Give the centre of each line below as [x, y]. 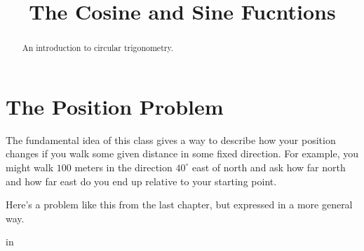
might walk [30, 167]
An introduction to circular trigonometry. [98, 48]
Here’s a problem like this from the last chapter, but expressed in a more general [179, 205]
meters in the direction [123, 167]
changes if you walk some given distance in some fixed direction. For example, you [182, 153]
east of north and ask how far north [269, 167]
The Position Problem [115, 106]
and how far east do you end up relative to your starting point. [141, 181]
